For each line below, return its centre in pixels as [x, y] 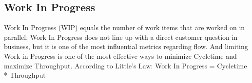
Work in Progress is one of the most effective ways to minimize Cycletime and [120, 56]
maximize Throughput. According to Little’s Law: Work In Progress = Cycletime [126, 65]
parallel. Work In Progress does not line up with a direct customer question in [121, 37]
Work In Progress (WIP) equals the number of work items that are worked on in [125, 27]
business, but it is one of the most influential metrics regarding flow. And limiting [126, 46]
